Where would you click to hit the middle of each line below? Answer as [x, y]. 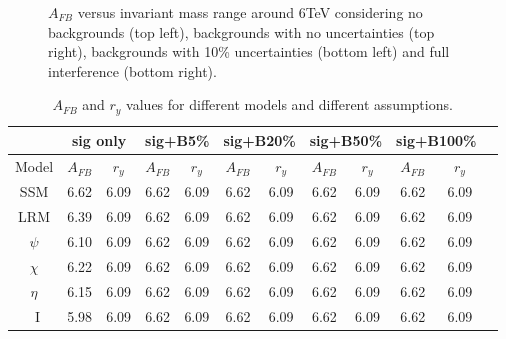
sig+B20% [259, 139]
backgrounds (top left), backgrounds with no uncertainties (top [241, 31]
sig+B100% [436, 139]
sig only [99, 139]
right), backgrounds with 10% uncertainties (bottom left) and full [249, 51]
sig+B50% [346, 139]
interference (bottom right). [132, 70]
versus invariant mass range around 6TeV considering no [250, 12]
